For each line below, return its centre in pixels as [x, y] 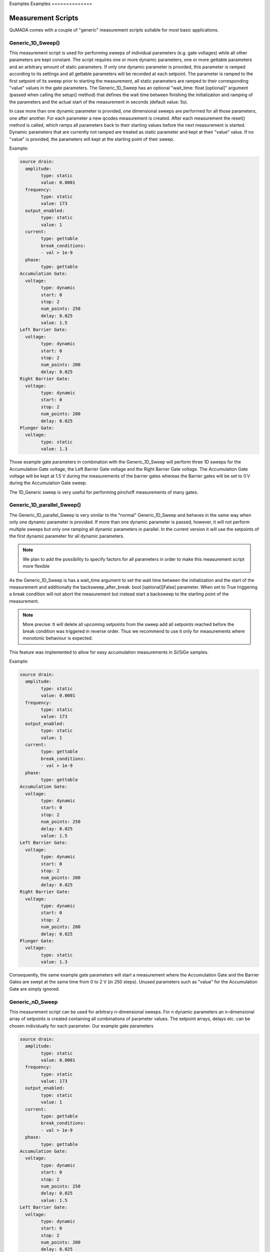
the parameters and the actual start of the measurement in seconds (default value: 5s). [99, 102]
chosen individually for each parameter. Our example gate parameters [81, 1026]
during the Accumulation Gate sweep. [48, 483]
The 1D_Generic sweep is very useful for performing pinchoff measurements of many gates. [104, 492]
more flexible [36, 566]
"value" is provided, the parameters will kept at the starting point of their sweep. [92, 139]
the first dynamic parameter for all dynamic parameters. [67, 536]
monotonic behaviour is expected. [58, 638]
